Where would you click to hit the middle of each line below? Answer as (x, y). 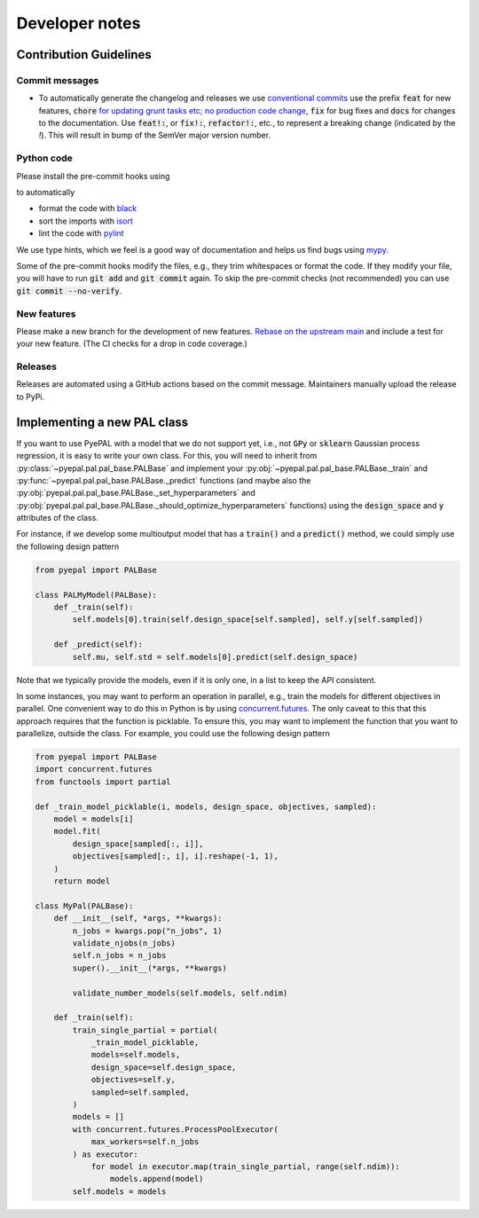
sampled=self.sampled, (140, 1092)
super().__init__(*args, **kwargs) (150, 968)
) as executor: (106, 1154)
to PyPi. (31, 397)
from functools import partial (103, 782)
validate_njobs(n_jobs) (124, 943)
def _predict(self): (98, 644)
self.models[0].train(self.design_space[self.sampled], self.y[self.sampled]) (248, 620)
